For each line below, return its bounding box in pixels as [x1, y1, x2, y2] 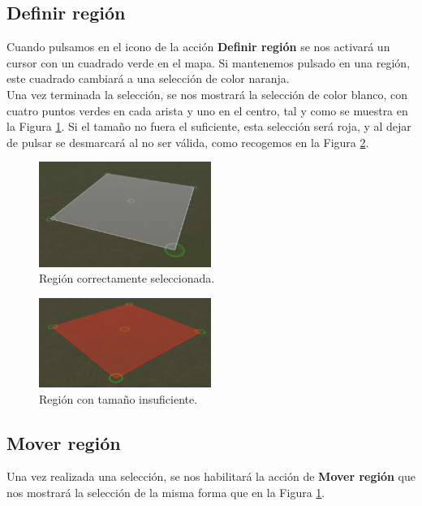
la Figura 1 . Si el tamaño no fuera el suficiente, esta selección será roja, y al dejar [6, 118, 411, 135]
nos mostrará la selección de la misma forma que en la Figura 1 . [6, 484, 325, 501]
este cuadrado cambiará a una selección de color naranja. [6, 70, 290, 87]
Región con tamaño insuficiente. [39, 390, 198, 407]
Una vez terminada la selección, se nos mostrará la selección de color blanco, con [6, 85, 407, 102]
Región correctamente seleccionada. [39, 270, 215, 287]
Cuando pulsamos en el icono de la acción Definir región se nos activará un [6, 38, 390, 55]
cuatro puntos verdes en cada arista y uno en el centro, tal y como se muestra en [6, 102, 408, 119]
